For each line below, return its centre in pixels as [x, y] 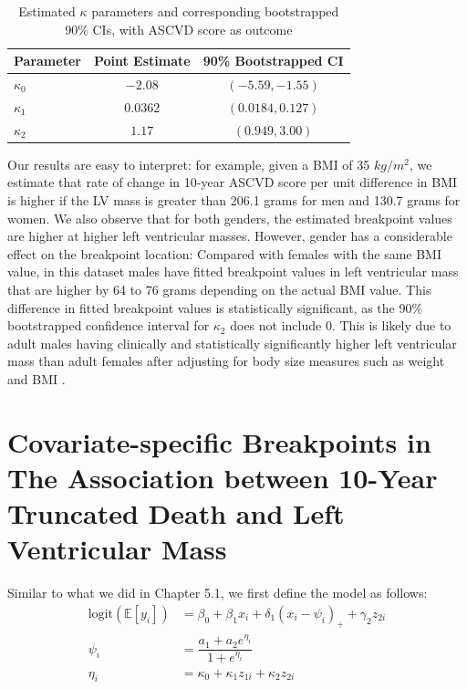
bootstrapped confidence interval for [109, 325]
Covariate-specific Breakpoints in [219, 441]
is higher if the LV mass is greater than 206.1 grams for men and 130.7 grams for [234, 200]
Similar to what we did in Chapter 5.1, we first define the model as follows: [218, 593]
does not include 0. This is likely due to [341, 325]
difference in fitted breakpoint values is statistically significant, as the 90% [215, 307]
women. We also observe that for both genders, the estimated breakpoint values [230, 218]
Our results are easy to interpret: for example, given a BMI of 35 [189, 164]
